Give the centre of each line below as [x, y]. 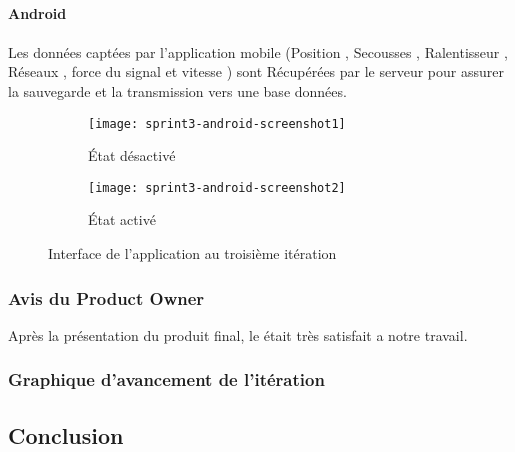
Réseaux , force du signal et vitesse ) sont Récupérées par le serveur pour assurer [256, 71]
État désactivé [132, 155]
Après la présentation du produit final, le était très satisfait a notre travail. [238, 334]
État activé [122, 219]
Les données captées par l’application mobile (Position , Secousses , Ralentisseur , [258, 51]
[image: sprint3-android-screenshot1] [217, 123]
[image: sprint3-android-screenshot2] [217, 187]
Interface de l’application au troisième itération [192, 253]
